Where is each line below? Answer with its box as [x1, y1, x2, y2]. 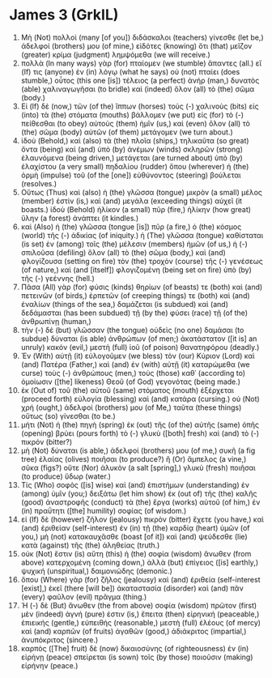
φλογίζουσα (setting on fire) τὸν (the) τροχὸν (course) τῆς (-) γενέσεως [20, 256, 264, 266]
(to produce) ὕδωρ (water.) [20, 471, 112, 481]
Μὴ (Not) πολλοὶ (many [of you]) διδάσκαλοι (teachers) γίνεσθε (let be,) [20, 32, 264, 42]
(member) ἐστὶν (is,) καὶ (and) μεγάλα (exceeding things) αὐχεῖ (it [20, 196, 242, 206]
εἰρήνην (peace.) [20, 660, 79, 670]
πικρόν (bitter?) [20, 437, 73, 446]
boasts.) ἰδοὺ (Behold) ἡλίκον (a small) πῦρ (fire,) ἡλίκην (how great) [20, 204, 252, 214]
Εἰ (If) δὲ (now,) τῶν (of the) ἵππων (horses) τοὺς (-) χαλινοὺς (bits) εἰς [20, 101, 260, 111]
